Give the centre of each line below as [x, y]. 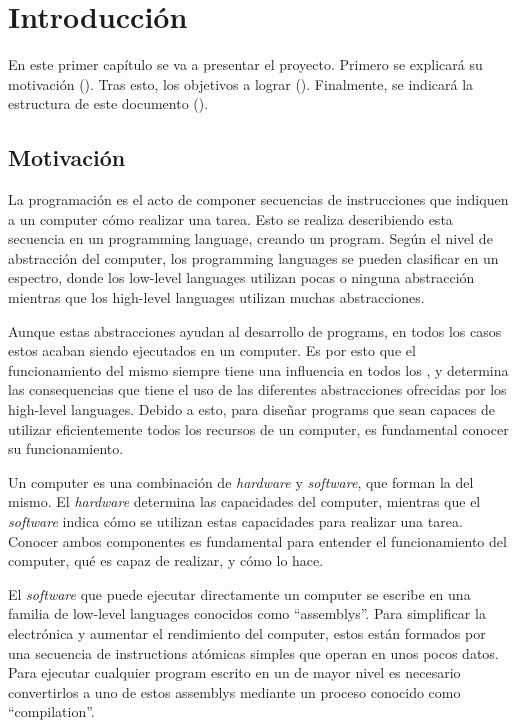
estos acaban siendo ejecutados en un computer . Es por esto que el [212, 350]
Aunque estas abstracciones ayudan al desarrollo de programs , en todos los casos [255, 330]
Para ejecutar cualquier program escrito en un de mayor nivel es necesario [234, 672]
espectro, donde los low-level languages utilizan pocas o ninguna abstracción [241, 277]
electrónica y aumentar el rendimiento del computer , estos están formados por [247, 632]
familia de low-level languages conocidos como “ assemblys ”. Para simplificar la [247, 613]
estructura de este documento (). [108, 103]
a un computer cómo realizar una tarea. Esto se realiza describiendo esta [230, 218]
